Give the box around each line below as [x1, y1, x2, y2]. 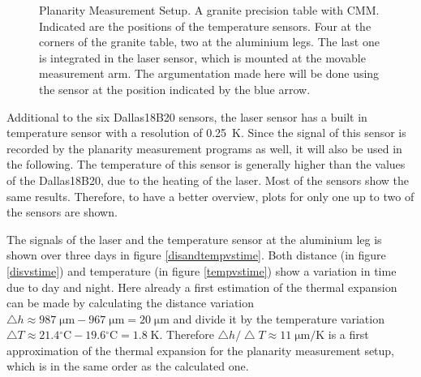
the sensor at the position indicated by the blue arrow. [39, 80, 311, 97]
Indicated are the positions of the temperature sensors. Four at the [39, 17, 372, 34]
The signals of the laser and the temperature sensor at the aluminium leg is [6, 230, 382, 247]
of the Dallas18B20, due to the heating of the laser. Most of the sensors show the [6, 171, 410, 188]
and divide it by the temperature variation [173, 310, 384, 327]
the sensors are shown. [6, 203, 118, 221]
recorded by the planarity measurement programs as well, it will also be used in [6, 139, 402, 156]
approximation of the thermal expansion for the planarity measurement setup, [6, 341, 395, 358]
